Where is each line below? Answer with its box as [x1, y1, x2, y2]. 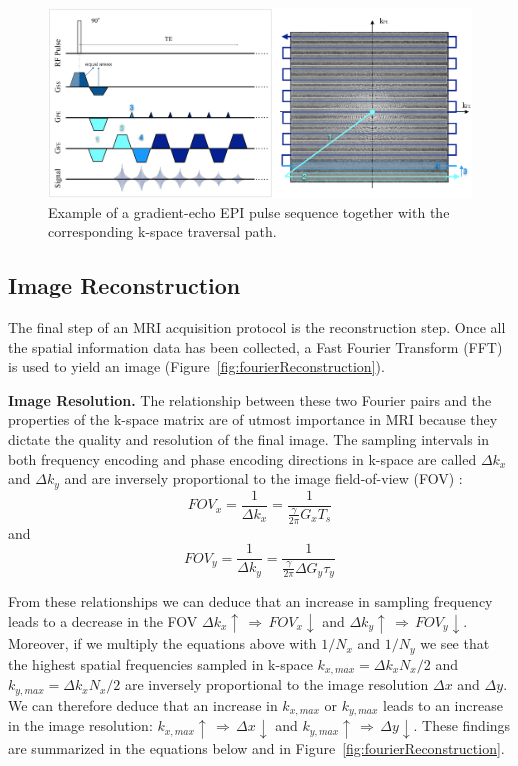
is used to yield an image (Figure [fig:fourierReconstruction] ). [8, 356, 385, 377]
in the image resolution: [8, 715, 153, 736]
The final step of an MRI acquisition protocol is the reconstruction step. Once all [8, 317, 506, 338]
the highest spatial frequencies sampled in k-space [8, 653, 313, 674]
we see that [420, 633, 490, 654]
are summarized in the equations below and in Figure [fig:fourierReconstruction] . [8, 737, 505, 758]
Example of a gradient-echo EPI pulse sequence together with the [48, 201, 450, 222]
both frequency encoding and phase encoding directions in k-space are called [8, 448, 477, 469]
